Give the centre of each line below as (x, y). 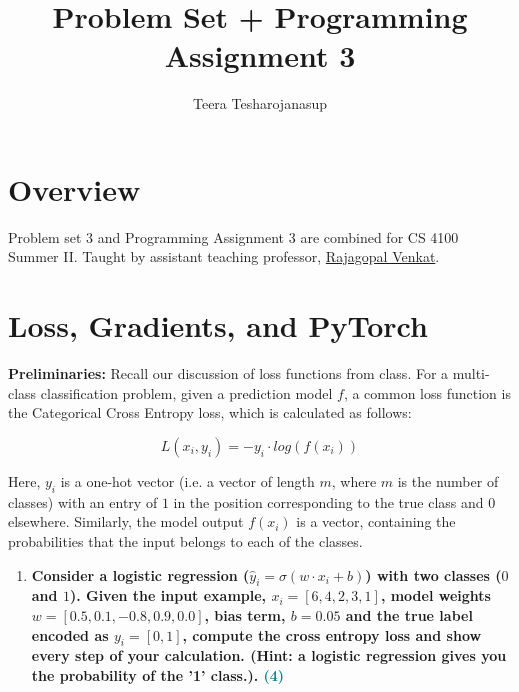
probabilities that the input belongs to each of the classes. (185, 540)
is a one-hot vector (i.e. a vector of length (187, 480)
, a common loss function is (427, 392)
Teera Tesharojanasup (260, 103)
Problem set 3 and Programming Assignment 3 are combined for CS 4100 (233, 236)
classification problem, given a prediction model (186, 392)
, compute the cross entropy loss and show (332, 634)
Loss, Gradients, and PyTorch (218, 325)
